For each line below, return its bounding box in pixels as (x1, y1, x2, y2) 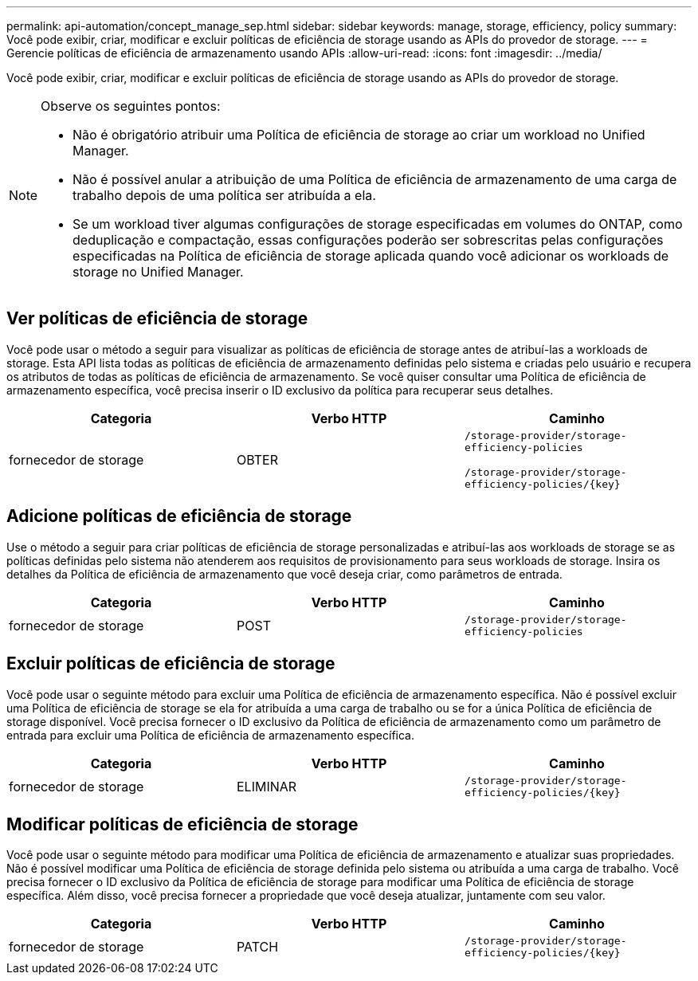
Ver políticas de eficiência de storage (6, 308, 308, 329)
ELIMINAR (236, 778, 297, 795)
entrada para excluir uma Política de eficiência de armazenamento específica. (6, 728, 415, 742)
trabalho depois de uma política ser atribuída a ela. (73, 187, 376, 203)
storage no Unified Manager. (73, 264, 244, 280)
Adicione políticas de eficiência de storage (6, 506, 352, 527)
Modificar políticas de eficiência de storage (6, 814, 359, 834)
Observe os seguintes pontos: (41, 98, 221, 114)
